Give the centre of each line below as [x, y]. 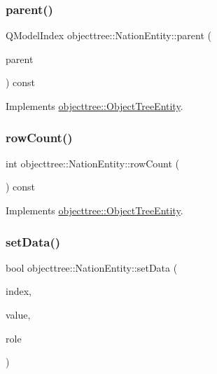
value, [18, 314]
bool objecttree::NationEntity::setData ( [92, 267]
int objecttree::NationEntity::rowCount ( [93, 163]
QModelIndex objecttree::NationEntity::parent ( [108, 35]
